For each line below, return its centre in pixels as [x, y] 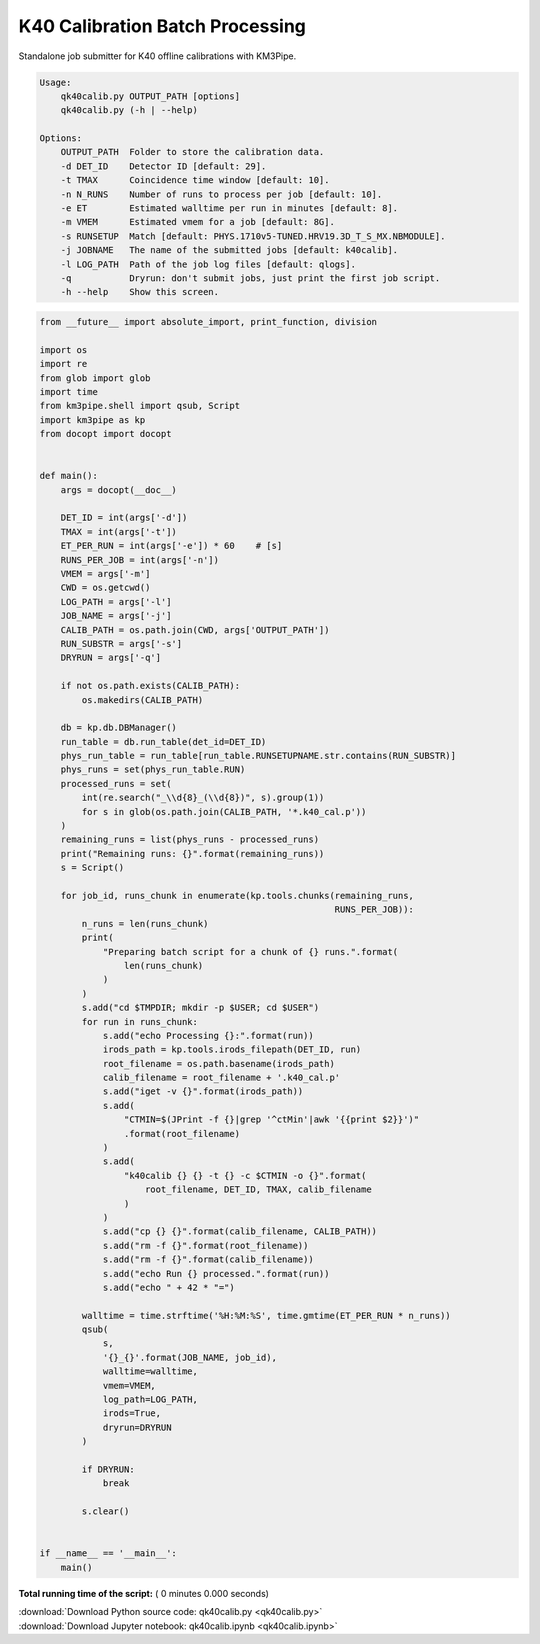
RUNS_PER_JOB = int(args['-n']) [140, 559]
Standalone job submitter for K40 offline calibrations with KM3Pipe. [157, 56]
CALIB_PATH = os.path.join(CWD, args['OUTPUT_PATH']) [195, 629]
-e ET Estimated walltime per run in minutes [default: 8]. [229, 208]
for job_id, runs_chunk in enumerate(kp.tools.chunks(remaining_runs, [237, 895]
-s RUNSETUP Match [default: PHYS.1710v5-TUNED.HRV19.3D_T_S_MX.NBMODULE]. [253, 236]
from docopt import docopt [105, 434]
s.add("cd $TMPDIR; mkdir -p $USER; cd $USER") [200, 1008]
